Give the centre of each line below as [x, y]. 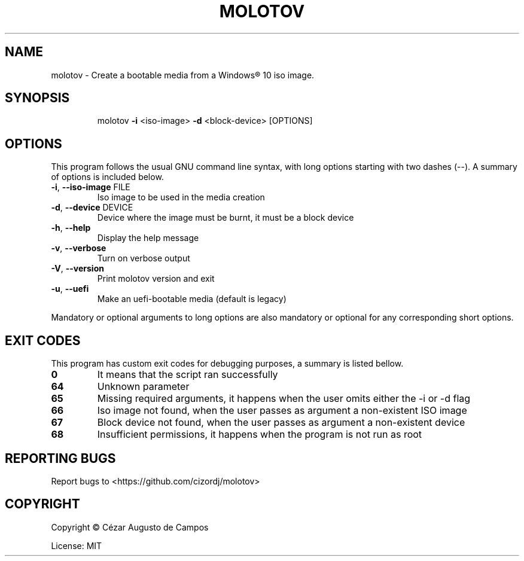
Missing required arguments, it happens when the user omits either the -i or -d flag [284, 399]
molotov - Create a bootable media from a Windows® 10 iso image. [183, 75]
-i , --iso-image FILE [91, 187]
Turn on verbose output [144, 258]
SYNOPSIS [37, 98]
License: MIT [77, 545]
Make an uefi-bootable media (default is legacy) [192, 299]
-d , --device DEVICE [92, 208]
